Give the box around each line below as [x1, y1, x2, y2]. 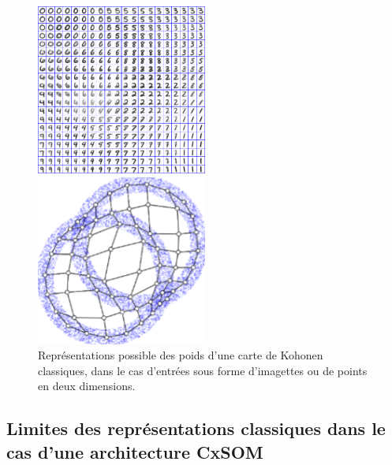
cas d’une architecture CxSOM [6, 439, 263, 463]
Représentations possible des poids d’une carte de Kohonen [38, 347, 323, 363]
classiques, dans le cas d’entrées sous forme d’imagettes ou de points [38, 362, 368, 378]
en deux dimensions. [38, 378, 136, 394]
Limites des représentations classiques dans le [6, 416, 386, 441]
